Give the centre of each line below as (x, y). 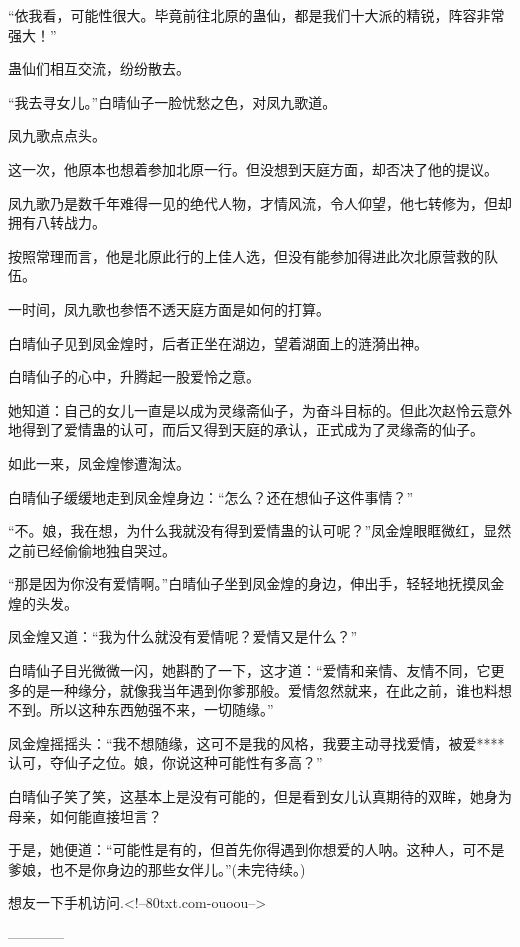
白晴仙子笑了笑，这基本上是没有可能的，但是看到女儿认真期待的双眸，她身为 (260, 796)
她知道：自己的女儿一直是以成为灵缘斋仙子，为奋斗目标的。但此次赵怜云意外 (260, 409)
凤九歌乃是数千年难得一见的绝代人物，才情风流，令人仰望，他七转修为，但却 (260, 202)
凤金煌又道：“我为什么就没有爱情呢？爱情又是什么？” (183, 636)
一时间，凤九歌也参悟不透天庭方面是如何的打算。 (169, 308)
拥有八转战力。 (57, 222)
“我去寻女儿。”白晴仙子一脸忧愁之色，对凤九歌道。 (172, 101)
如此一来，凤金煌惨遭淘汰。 (99, 462)
